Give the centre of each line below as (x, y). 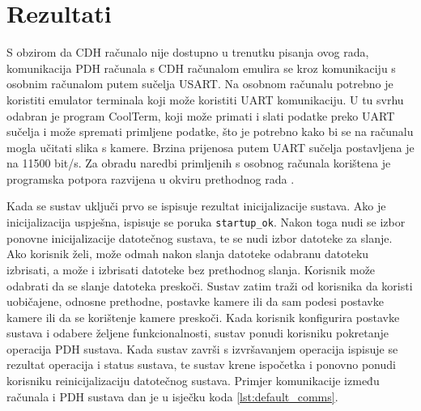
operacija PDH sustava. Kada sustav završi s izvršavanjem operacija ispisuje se (202, 348)
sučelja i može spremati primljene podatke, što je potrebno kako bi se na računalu (210, 131)
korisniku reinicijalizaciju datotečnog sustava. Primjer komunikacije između (193, 381)
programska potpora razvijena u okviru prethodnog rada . (151, 178)
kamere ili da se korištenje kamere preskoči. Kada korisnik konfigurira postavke (203, 317)
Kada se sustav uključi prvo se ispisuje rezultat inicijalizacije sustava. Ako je (196, 206)
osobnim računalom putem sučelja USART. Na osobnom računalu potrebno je (200, 84)
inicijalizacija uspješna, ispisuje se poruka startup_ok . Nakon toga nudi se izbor (206, 222)
